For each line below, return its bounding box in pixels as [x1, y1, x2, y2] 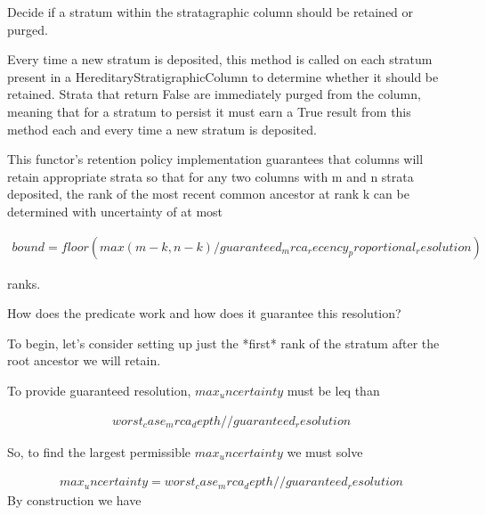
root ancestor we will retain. [7, 351, 161, 370]
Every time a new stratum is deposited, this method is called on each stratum [7, 50, 433, 69]
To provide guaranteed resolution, [7, 380, 191, 399]
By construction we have [7, 491, 142, 510]
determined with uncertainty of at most [7, 201, 223, 220]
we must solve [287, 442, 363, 461]
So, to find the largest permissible [7, 442, 191, 461]
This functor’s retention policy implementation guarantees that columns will [7, 150, 424, 168]
